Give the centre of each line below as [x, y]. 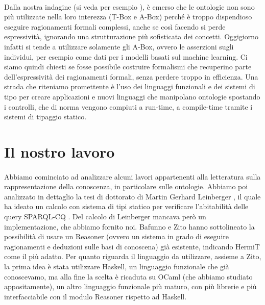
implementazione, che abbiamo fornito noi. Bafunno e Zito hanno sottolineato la [129, 226]
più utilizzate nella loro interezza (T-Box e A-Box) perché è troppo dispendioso [128, 17]
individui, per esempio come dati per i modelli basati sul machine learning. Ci [126, 56]
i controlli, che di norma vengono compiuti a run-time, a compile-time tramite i [128, 106]
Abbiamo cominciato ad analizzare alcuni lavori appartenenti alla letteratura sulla [132, 176]
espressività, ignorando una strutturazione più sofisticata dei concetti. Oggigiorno [131, 36]
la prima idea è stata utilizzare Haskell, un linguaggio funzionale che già [117, 266]
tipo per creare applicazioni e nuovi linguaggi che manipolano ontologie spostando [132, 96]
